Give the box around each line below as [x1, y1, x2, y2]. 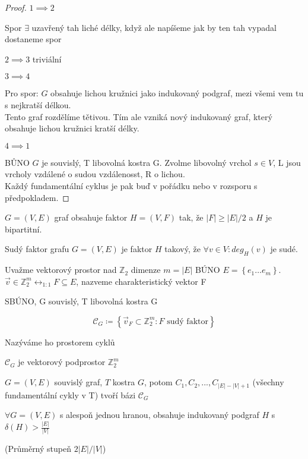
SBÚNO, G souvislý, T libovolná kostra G [5, 295, 158, 307]
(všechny [252, 376, 284, 388]
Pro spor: [5, 87, 39, 99]
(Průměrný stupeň [5, 442, 71, 455]
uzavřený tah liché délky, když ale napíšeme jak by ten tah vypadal [31, 21, 277, 33]
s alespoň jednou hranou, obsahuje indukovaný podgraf [59, 408, 259, 421]
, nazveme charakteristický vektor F [76, 275, 207, 287]
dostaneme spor [5, 33, 62, 45]
